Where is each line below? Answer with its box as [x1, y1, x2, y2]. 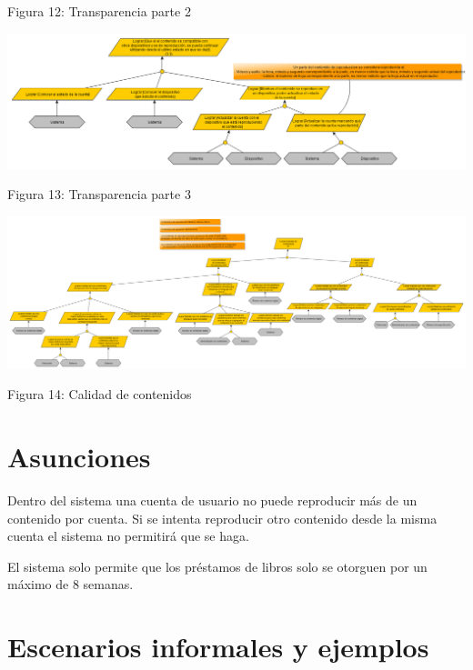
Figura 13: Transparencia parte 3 [7, 185, 191, 204]
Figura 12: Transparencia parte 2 [7, 2, 191, 20]
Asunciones [7, 438, 151, 475]
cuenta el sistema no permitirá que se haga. [7, 526, 249, 545]
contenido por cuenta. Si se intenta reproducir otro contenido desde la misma [7, 508, 438, 527]
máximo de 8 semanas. [7, 575, 134, 594]
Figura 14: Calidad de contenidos [7, 385, 192, 404]
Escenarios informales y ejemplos [7, 628, 429, 665]
